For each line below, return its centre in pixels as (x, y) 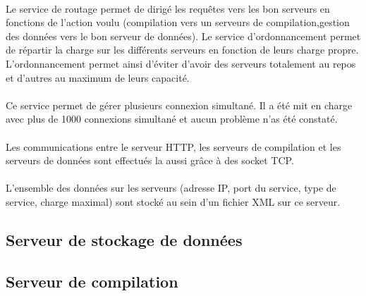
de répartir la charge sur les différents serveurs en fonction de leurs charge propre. (182, 50)
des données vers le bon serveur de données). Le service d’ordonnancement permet (183, 36)
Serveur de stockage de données (124, 239)
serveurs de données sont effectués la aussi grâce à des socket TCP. (150, 160)
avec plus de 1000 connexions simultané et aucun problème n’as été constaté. (172, 119)
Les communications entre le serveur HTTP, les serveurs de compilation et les (173, 146)
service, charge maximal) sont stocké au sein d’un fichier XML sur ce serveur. (173, 201)
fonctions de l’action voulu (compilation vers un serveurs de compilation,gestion (178, 22)
